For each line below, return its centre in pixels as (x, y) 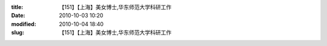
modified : (24, 24)
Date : (18, 16)
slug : (18, 33)
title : (17, 7)
